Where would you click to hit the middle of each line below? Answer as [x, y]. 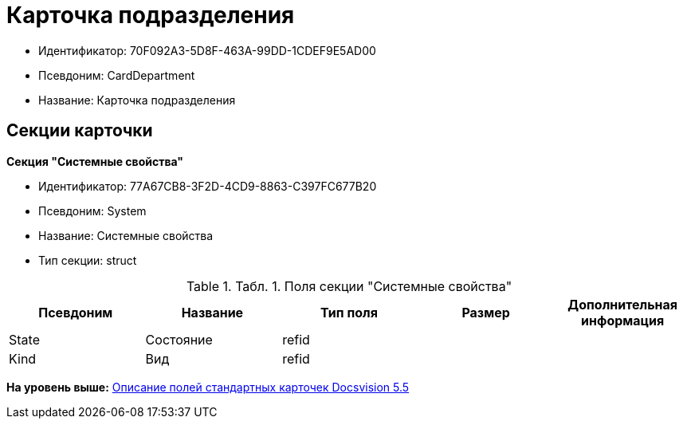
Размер [486, 312]
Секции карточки [80, 131]
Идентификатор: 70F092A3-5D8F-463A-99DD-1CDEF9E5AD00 [207, 50]
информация [623, 320]
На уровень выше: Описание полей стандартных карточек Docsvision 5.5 [208, 387]
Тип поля [349, 312]
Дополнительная [623, 304]
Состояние [179, 339]
